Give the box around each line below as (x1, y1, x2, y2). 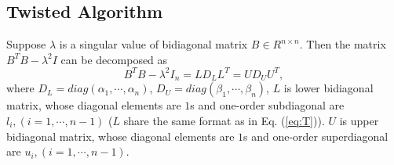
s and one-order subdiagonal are (190, 97, 345, 113)
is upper (339, 112, 379, 128)
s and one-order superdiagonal (243, 127, 389, 144)
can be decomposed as (60, 51, 168, 67)
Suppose (6, 36, 46, 52)
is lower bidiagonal (283, 80, 374, 96)
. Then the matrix (299, 36, 386, 52)
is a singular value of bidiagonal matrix (59, 36, 248, 52)
